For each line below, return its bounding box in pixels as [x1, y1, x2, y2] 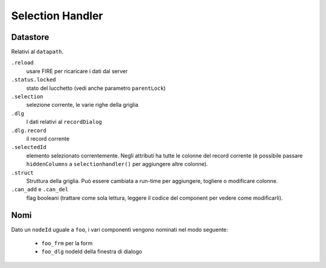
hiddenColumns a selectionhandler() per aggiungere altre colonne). [26, 161, 208, 168]
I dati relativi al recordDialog [26, 118, 103, 126]
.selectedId [11, 144, 46, 151]
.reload [11, 59, 34, 66]
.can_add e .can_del [11, 186, 69, 193]
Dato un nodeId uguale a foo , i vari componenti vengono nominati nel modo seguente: [11, 226, 229, 233]
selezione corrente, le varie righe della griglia [26, 101, 139, 109]
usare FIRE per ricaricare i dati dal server [26, 67, 128, 75]
